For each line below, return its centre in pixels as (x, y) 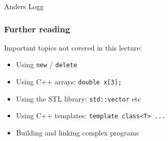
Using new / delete (46, 64)
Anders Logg (24, 6)
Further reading (37, 29)
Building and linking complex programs (77, 133)
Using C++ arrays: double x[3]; (69, 82)
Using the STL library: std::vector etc (78, 98)
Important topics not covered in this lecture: (73, 47)
